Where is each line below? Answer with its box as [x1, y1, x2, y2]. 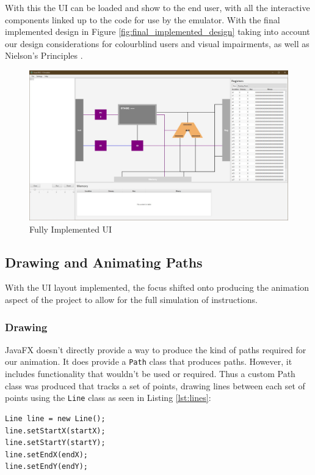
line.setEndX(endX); [5, 450, 89, 459]
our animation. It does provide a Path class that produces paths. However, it [5, 355, 292, 368]
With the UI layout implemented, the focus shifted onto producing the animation [5, 281, 310, 294]
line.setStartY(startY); [5, 438, 106, 447]
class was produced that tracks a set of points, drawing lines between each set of [5, 379, 305, 392]
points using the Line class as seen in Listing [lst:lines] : [5, 391, 211, 404]
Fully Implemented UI [29, 222, 112, 235]
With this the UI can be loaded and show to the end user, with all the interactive [5, 1, 310, 13]
